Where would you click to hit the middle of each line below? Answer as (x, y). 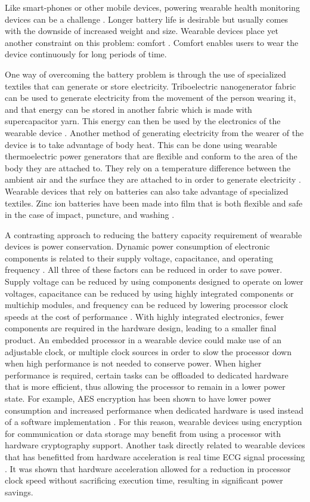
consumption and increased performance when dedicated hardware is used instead (154, 410)
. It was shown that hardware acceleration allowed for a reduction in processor (148, 468)
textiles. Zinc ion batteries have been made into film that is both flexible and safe (154, 203)
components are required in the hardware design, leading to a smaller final (141, 328)
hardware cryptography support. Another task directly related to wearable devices (155, 445)
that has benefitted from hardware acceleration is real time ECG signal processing (155, 456)
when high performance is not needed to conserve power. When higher (133, 363)
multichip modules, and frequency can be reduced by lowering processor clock (147, 305)
